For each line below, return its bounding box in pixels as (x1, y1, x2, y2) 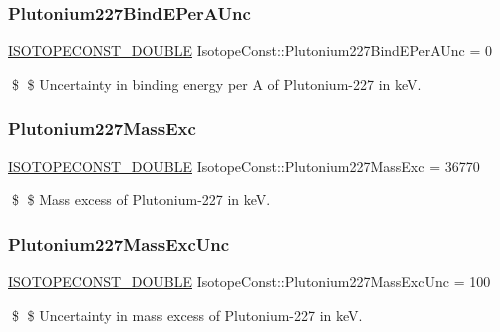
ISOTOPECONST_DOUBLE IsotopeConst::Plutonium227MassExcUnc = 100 (8, 271, 491, 292)
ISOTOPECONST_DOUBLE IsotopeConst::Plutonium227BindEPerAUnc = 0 (8, 40, 493, 61)
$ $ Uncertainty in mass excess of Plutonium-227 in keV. (11, 304, 363, 325)
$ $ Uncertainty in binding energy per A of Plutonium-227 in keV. (11, 73, 422, 94)
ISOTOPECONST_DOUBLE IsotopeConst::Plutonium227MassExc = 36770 (8, 155, 480, 176)
